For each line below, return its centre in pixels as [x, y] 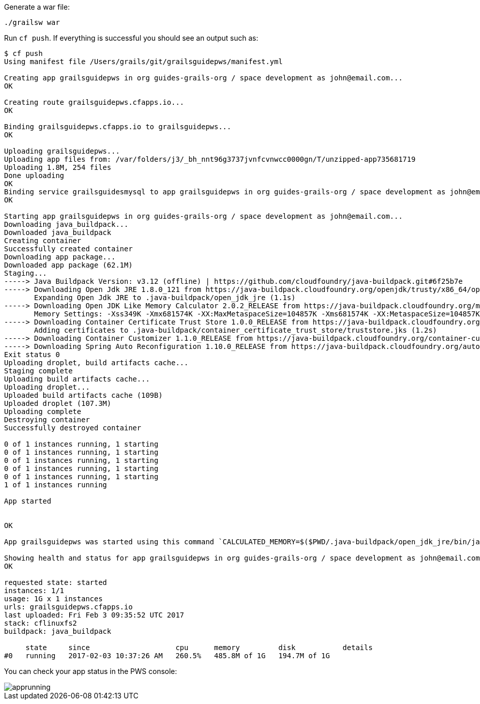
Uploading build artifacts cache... [77, 379]
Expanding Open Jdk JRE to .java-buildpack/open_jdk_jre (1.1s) [165, 298]
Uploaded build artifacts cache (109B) [83, 395]
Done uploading [34, 175]
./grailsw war [32, 22]
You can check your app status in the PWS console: [91, 671]
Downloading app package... [60, 257]
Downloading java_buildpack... [66, 224]
